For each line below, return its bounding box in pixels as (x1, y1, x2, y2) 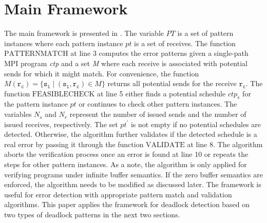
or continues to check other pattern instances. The (79, 98, 237, 109)
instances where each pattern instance (4, 37, 123, 48)
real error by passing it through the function (4, 138, 144, 149)
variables (4, 109, 32, 119)
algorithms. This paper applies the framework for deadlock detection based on (4, 199, 250, 210)
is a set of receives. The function (134, 37, 236, 48)
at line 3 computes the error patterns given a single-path (70, 48, 249, 58)
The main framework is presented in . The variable (4, 28, 164, 38)
